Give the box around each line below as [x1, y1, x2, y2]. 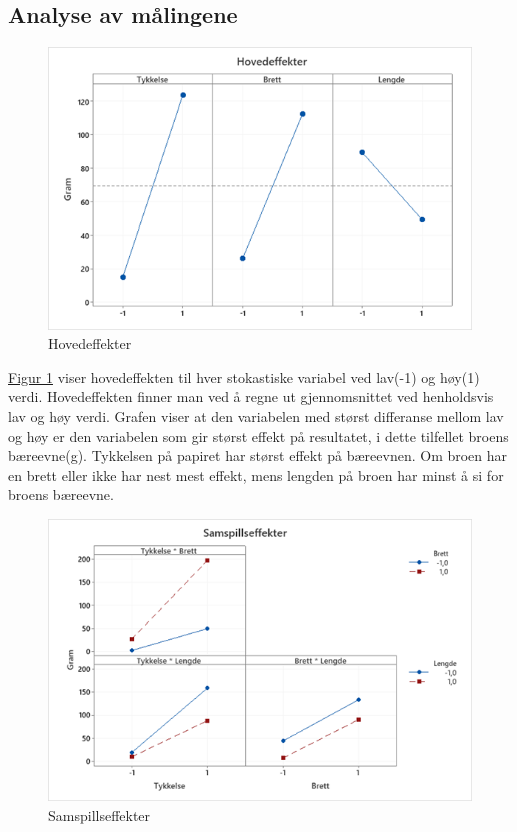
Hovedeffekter [48, 333, 132, 354]
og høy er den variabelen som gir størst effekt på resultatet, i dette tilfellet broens [8, 425, 509, 446]
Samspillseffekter [48, 804, 151, 825]
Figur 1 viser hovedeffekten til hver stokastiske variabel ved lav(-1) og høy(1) [8, 366, 480, 387]
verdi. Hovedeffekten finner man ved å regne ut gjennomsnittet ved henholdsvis [8, 386, 494, 407]
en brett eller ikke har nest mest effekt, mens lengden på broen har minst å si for [8, 464, 504, 485]
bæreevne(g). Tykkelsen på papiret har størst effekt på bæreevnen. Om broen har [8, 445, 508, 466]
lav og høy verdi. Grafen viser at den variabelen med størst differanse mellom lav [8, 405, 504, 426]
